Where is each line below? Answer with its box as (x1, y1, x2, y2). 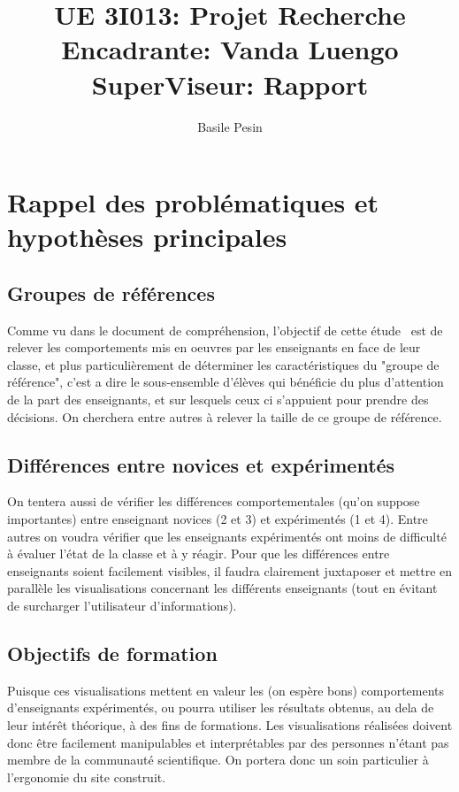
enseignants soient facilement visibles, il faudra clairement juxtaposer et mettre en (7, 561, 453, 580)
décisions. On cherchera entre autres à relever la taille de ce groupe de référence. (7, 407, 442, 426)
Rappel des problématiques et (7, 184, 379, 220)
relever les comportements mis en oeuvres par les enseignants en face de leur (7, 338, 421, 357)
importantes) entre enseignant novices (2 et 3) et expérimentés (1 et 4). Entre (7, 510, 428, 528)
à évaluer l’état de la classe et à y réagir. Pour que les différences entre (7, 544, 390, 563)
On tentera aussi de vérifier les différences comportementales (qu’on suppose (7, 492, 420, 511)
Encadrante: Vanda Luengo (61, 31, 399, 67)
